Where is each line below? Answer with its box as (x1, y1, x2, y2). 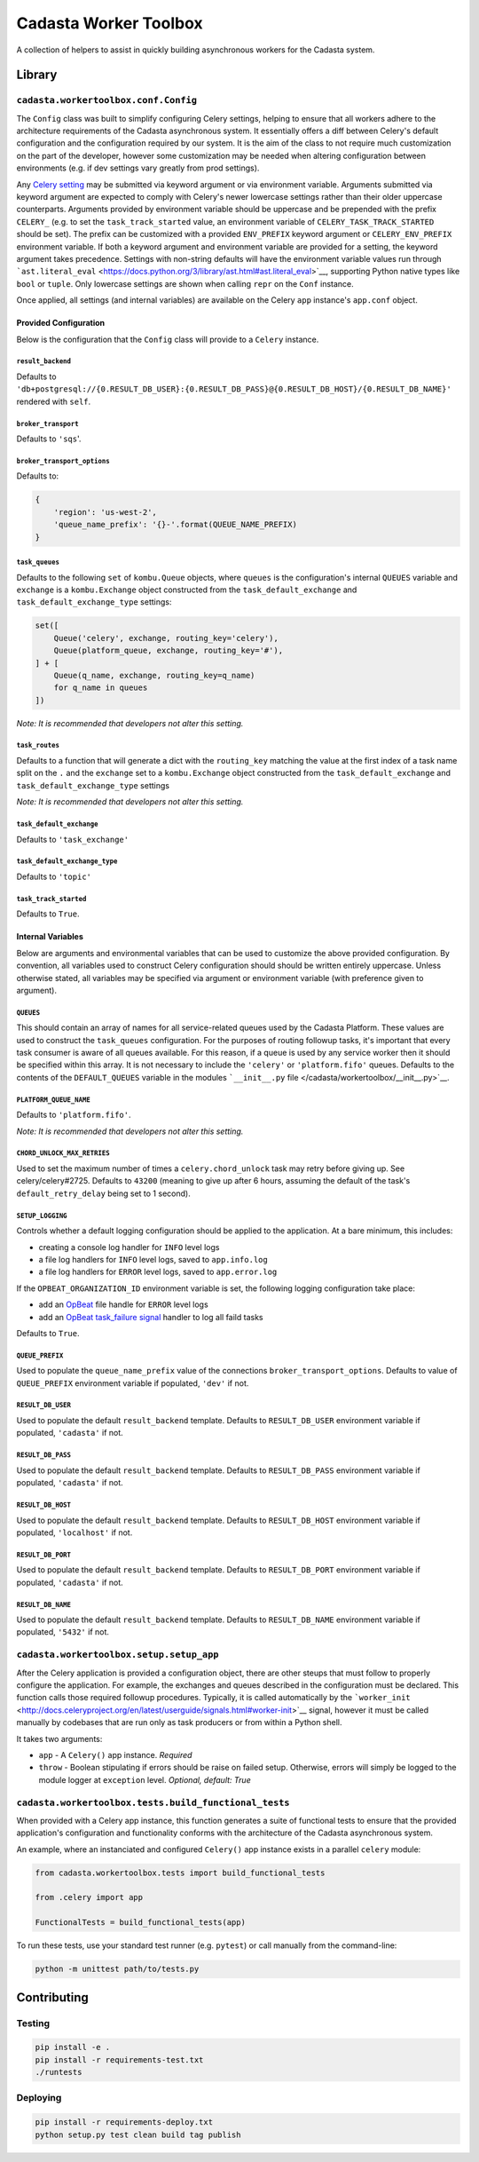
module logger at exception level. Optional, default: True (38, 1774, 252, 1785)
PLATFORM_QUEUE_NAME (16, 1095, 90, 1105)
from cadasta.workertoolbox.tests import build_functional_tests (35, 1867, 326, 1878)
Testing (16, 2016, 51, 2029)
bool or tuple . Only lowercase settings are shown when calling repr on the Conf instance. (16, 278, 354, 289)
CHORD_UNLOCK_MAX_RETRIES (16, 1149, 110, 1158)
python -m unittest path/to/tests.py (35, 1964, 200, 1975)
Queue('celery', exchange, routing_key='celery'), (53, 633, 279, 643)
